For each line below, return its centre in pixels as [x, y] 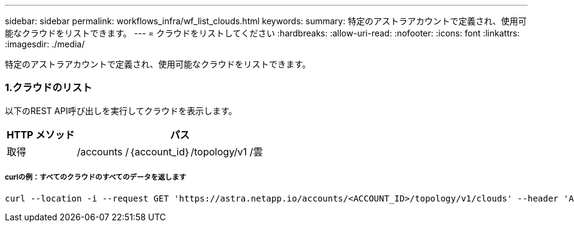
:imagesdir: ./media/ [45, 44]
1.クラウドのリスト [49, 88]
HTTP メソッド [41, 134]
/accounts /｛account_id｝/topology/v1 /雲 [170, 151]
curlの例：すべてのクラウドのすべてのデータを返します [96, 178]
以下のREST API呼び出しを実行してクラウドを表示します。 [121, 110]
